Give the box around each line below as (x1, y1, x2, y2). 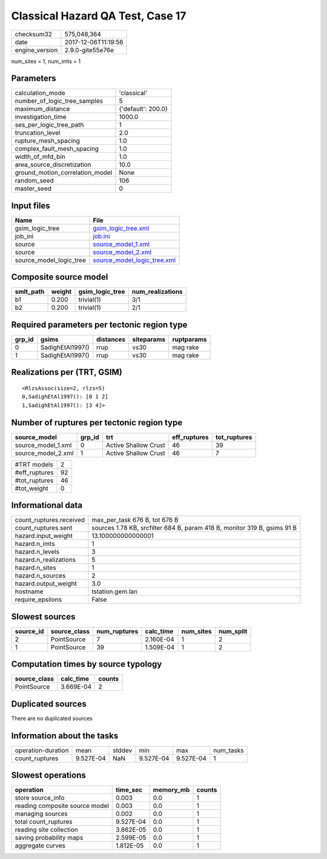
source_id (15, 627, 44, 635)
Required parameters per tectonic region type (11, 319, 188, 330)
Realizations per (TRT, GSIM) (11, 367, 122, 377)
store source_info (15, 793, 65, 802)
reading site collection (15, 826, 78, 834)
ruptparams (172, 335, 207, 343)
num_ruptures (96, 627, 139, 635)
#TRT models (15, 460, 54, 468)
